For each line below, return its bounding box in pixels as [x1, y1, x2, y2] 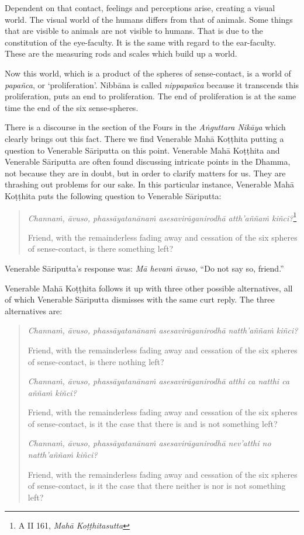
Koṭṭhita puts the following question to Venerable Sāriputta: [5, 189, 222, 202]
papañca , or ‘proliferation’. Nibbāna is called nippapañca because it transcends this [5, 78, 299, 91]
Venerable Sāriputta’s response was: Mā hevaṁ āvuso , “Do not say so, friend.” [5, 262, 284, 274]
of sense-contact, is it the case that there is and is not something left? [27, 417, 278, 429]
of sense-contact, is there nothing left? [27, 355, 164, 367]
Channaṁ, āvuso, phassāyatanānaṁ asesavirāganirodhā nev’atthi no [27, 437, 271, 449]
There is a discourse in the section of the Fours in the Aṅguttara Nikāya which [5, 121, 286, 133]
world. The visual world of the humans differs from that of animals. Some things [5, 13, 293, 25]
